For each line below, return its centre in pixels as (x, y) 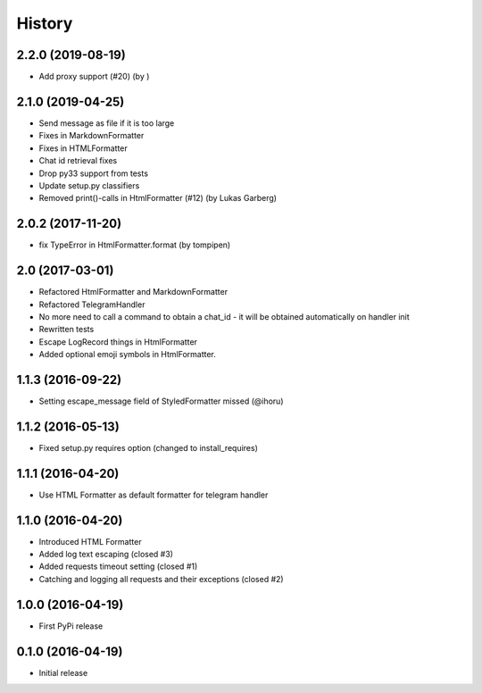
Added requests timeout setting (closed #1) (118, 566)
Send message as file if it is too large (107, 123)
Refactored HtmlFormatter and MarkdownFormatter (133, 292)
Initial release (63, 672)
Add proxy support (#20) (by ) (94, 77)
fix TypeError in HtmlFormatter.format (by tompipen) (135, 245)
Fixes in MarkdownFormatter (91, 136)
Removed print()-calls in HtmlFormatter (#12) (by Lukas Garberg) (158, 198)
